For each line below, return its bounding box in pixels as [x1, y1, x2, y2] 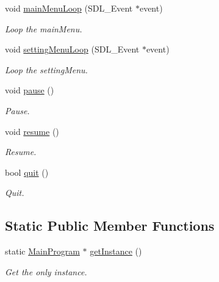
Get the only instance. [5, 265, 87, 278]
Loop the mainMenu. [5, 22, 82, 35]
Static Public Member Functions [5, 216, 215, 235]
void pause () [5, 84, 54, 96]
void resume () [5, 125, 59, 137]
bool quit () [5, 165, 49, 178]
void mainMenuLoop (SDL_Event [5, 2, 133, 14]
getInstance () [90, 245, 142, 258]
